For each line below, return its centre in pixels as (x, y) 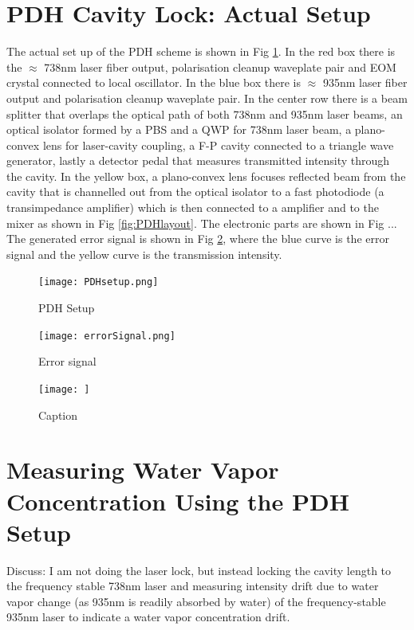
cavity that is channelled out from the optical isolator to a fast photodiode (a (195, 192)
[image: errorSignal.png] (107, 336)
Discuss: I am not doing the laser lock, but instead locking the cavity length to (199, 570)
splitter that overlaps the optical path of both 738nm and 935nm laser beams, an (205, 113)
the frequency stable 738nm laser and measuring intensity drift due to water (193, 586)
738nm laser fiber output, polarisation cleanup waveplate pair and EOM (220, 67)
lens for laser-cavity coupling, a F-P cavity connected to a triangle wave (218, 145)
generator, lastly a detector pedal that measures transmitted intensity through (198, 160)
